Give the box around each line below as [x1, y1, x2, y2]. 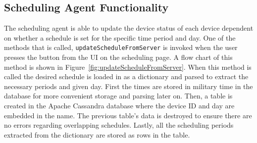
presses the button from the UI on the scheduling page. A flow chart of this [4, 52, 233, 62]
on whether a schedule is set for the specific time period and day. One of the [4, 32, 236, 43]
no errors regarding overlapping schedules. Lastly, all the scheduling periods [4, 120, 234, 130]
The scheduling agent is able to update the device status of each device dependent [4, 23, 254, 33]
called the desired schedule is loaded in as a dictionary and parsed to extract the [4, 71, 249, 82]
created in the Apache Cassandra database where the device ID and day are [4, 100, 235, 111]
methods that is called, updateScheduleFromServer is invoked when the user [4, 42, 238, 52]
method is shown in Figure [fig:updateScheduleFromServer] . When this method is [4, 61, 252, 72]
